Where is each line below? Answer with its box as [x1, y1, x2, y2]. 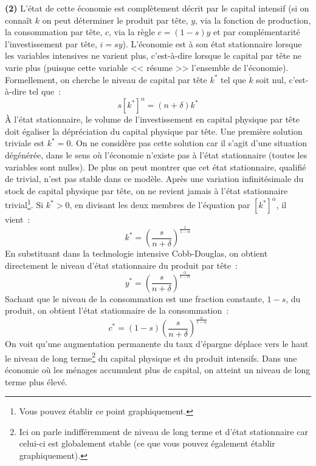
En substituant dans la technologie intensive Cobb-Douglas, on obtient [5, 247, 268, 260]
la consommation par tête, [5, 25, 103, 38]
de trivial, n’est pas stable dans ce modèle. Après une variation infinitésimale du [5, 172, 304, 185]
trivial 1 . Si [5, 197, 44, 211]
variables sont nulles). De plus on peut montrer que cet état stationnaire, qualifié [5, 160, 306, 173]
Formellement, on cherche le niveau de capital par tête [5, 73, 207, 86]
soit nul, [256, 73, 286, 86]
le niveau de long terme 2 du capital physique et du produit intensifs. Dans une [5, 349, 297, 364]
